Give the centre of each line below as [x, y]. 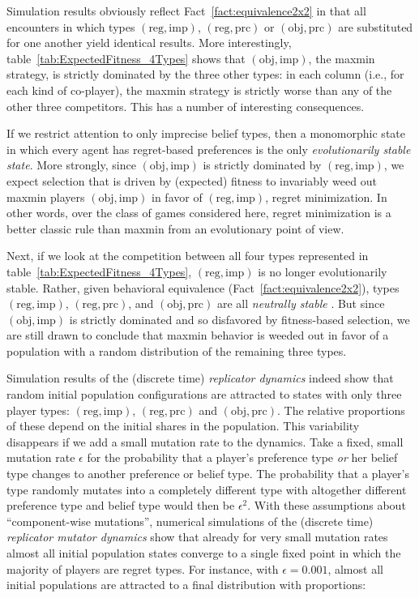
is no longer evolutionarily [323, 271]
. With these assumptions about [327, 505]
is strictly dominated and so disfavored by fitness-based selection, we [239, 319]
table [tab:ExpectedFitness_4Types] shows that [126, 58]
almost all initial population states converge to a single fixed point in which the [204, 553]
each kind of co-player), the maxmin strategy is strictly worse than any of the [199, 90]
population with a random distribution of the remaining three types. [177, 350]
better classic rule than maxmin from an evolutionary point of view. [175, 228]
